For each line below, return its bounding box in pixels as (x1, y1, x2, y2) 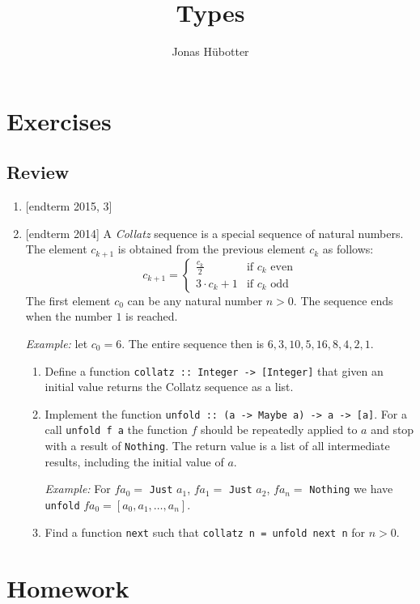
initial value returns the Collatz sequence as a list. (45, 378, 294, 395)
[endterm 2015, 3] (25, 198, 112, 215)
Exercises (6, 104, 112, 137)
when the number (25, 308, 112, 325)
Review (6, 160, 70, 185)
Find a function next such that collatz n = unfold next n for (45, 523, 366, 540)
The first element (25, 291, 111, 308)
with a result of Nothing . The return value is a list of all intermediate (45, 437, 390, 454)
